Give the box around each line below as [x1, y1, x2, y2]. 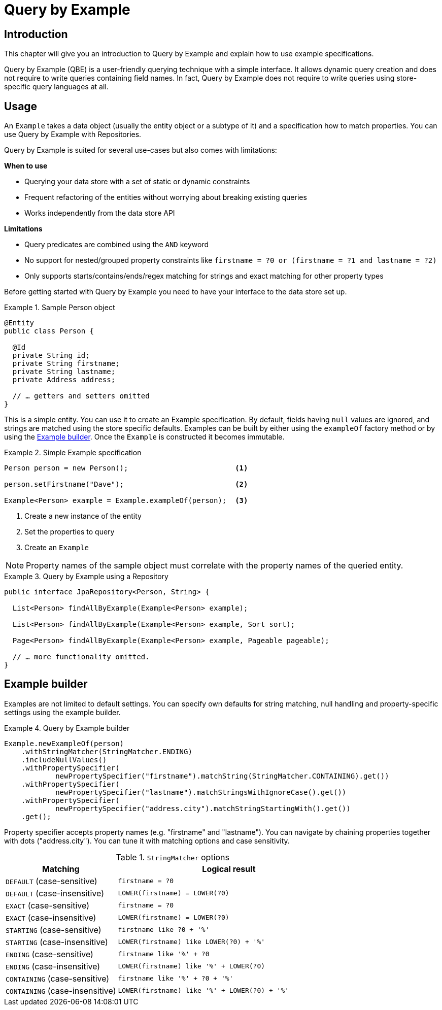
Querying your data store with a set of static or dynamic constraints [24, 177, 250, 186]
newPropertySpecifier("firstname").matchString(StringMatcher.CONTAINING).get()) [55, 771, 389, 780]
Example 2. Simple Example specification [4, 448, 142, 457]
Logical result [202, 863, 256, 874]
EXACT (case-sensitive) [6, 900, 90, 911]
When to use [4, 161, 48, 171]
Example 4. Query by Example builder [4, 723, 130, 732]
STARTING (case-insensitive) [6, 936, 108, 947]
